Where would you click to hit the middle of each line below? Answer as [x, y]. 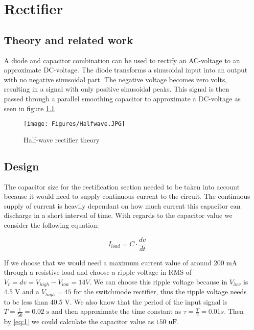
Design [22, 166]
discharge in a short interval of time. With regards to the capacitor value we [118, 215]
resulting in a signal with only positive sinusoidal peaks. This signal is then [117, 89]
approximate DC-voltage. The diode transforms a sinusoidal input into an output [126, 70]
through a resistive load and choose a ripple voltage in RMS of [98, 272]
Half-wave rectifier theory [62, 139]
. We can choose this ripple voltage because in [158, 281]
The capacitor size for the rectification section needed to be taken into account [122, 186]
